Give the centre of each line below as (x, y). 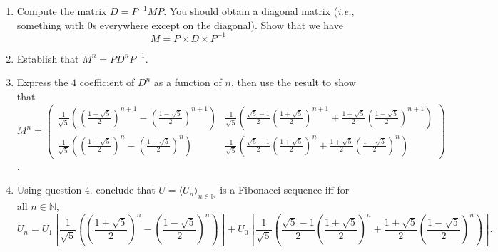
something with (50, 25)
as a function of (188, 82)
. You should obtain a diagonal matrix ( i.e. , (259, 11)
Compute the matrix (62, 11)
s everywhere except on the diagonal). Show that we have (218, 25)
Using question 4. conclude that (86, 190)
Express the (42, 82)
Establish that (48, 58)
